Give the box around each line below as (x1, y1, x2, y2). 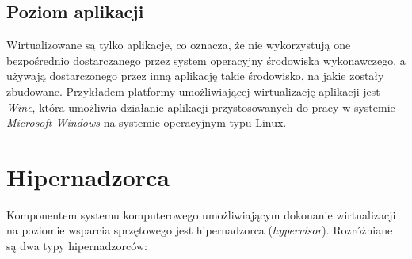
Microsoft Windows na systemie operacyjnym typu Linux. (6, 114, 287, 131)
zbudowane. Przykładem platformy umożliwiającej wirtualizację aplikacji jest (6, 82, 380, 99)
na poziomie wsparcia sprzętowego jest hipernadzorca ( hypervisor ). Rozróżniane (6, 222, 393, 238)
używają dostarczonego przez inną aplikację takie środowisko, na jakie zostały (6, 67, 384, 84)
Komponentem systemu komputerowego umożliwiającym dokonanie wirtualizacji (6, 206, 396, 223)
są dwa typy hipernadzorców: (6, 238, 147, 254)
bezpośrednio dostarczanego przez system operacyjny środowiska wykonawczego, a (6, 51, 406, 68)
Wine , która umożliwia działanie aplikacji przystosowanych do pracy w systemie (6, 98, 395, 115)
